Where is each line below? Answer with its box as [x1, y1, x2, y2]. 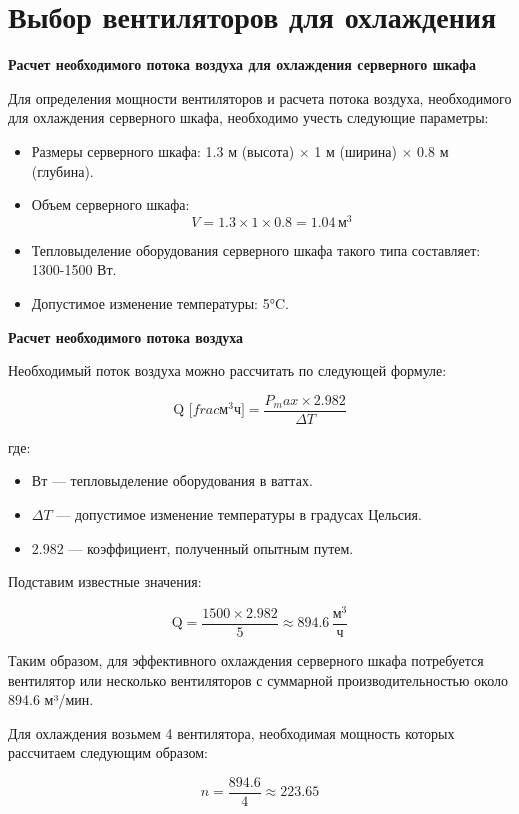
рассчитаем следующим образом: [8, 742, 209, 763]
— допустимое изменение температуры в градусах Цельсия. [56, 503, 422, 524]
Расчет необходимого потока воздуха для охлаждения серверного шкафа [8, 54, 477, 75]
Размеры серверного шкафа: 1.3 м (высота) [31, 140, 295, 161]
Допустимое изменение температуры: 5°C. [31, 292, 289, 313]
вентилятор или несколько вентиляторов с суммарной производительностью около [8, 669, 508, 690]
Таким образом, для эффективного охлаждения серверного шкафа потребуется [8, 649, 484, 670]
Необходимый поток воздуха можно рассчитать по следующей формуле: [8, 360, 447, 381]
